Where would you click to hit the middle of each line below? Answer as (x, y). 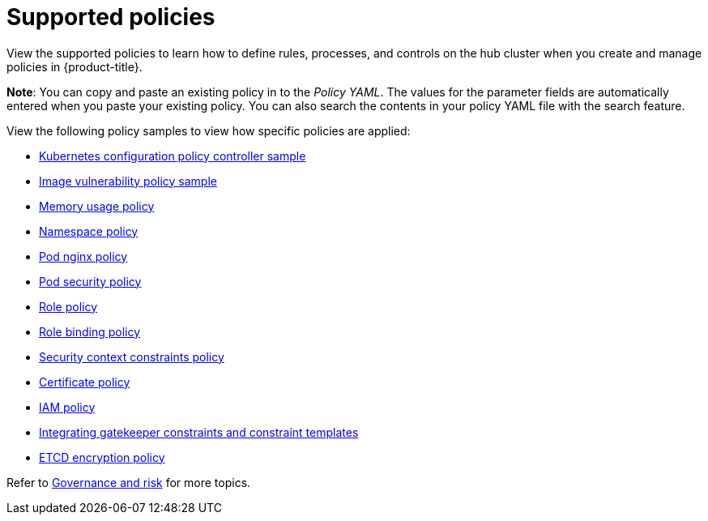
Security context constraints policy (132, 357)
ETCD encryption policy (102, 457)
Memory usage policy (97, 206)
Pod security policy (90, 281)
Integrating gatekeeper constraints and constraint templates (199, 432)
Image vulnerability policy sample (128, 181)
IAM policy (67, 407)
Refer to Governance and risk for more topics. (129, 482)
